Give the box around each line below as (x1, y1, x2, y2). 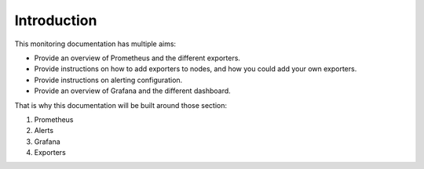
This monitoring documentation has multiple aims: (14, 39, 177, 49)
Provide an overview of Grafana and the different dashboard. (34, 86, 231, 95)
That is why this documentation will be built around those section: (14, 100, 228, 110)
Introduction (14, 12, 97, 29)
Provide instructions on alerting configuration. (34, 75, 183, 84)
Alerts (34, 126, 54, 135)
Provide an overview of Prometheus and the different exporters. (34, 53, 241, 63)
